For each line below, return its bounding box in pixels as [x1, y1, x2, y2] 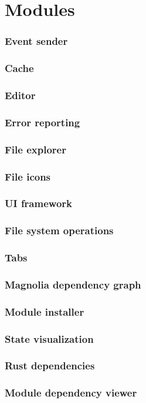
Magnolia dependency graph [5, 277, 141, 291]
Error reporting [5, 114, 80, 129]
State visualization [5, 331, 94, 346]
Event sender [5, 34, 68, 48]
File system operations [5, 223, 114, 238]
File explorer [5, 142, 66, 156]
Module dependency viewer [5, 385, 137, 400]
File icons [5, 169, 51, 184]
